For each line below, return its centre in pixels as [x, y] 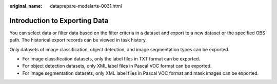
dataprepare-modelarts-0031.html [86, 6]
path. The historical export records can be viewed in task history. [78, 40]
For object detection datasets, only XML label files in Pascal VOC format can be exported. [117, 66]
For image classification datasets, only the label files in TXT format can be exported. [111, 59]
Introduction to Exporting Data [59, 20]
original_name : [26, 6]
